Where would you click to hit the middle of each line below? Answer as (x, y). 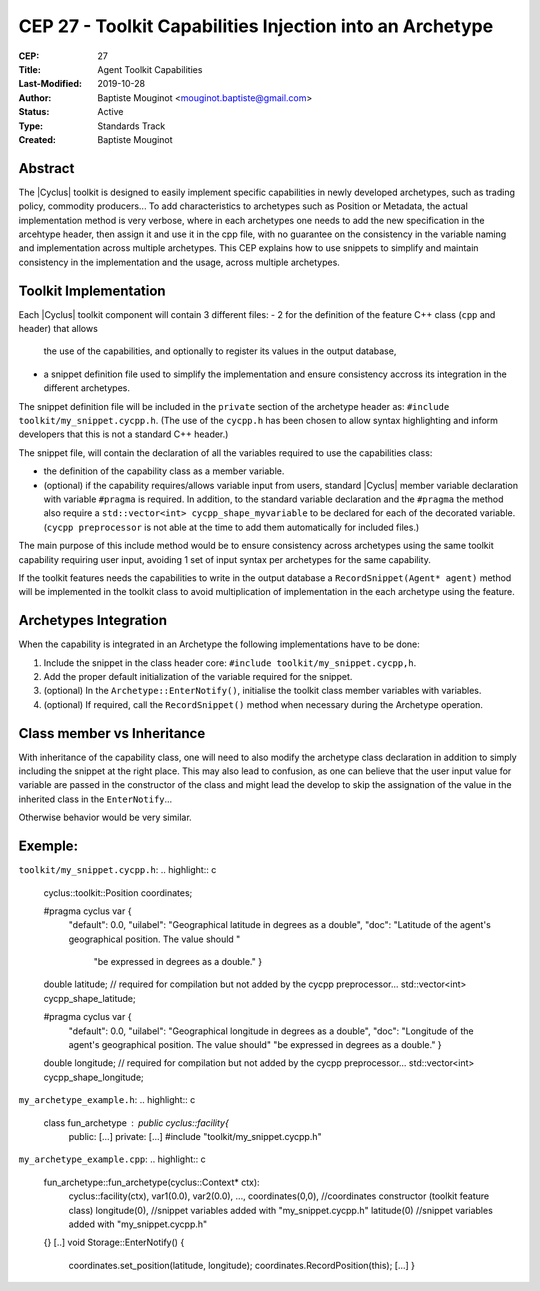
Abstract (46, 168)
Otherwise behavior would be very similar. (105, 817)
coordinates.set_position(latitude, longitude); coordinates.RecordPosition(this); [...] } (241, 1265)
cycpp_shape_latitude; (90, 998)
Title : (30, 69)
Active (110, 112)
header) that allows (58, 329)
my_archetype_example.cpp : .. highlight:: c (112, 1159)
